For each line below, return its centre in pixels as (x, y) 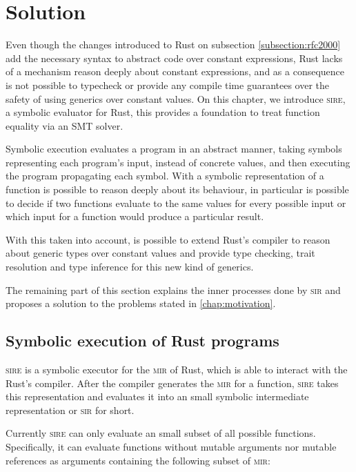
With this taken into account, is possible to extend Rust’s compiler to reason (168, 239)
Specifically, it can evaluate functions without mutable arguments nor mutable (171, 446)
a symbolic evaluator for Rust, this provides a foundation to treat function (163, 112)
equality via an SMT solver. (65, 125)
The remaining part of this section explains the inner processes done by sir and (173, 289)
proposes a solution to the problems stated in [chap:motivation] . (141, 303)
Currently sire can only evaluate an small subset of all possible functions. (161, 433)
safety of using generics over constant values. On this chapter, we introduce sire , (176, 98)
